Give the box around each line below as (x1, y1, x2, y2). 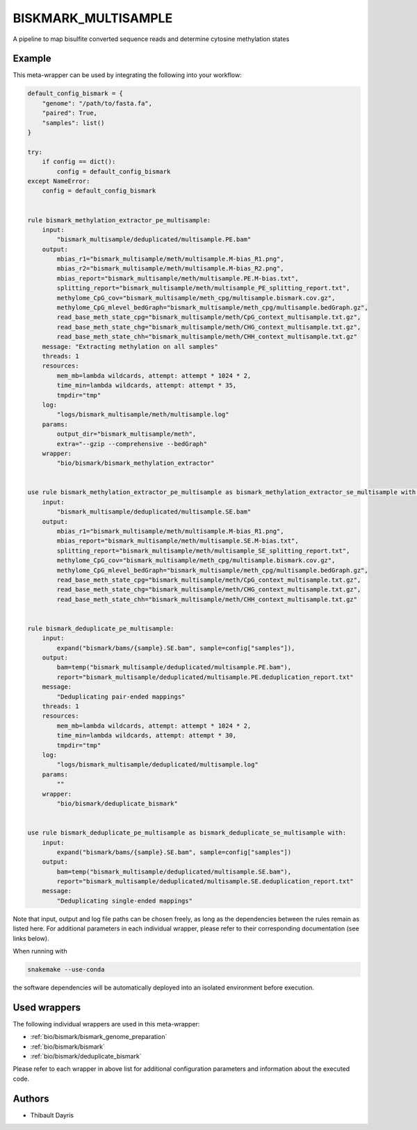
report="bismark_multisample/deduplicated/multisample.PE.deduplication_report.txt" (56, 673, 354, 681)
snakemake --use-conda (27, 966, 105, 973)
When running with (13, 947, 67, 956)
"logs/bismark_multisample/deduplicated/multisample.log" (56, 761, 259, 769)
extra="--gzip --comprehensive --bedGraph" (56, 440, 208, 448)
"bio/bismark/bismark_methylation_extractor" (56, 459, 215, 467)
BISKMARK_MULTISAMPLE (13, 10, 173, 26)
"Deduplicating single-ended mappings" (56, 896, 193, 905)
